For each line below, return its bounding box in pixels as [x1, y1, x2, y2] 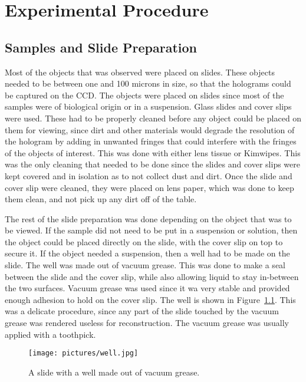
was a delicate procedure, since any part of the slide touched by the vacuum [5, 305, 279, 317]
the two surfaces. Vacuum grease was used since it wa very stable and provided [5, 282, 290, 294]
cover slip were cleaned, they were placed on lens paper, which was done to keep [5, 181, 294, 193]
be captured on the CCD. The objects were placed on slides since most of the [5, 88, 284, 101]
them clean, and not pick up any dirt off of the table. [5, 193, 197, 205]
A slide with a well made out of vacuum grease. [28, 365, 200, 378]
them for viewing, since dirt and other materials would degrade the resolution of [5, 123, 295, 136]
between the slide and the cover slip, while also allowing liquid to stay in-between [5, 270, 299, 282]
